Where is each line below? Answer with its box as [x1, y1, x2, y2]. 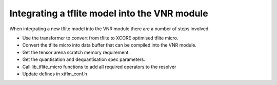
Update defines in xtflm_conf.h [22, 71, 87, 77]
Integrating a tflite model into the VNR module [9, 8, 208, 19]
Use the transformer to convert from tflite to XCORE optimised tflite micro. [22, 35, 179, 41]
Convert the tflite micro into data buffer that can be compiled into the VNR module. [22, 42, 197, 48]
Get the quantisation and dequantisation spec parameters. [22, 56, 146, 62]
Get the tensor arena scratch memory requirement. [22, 49, 130, 55]
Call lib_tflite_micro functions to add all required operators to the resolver [22, 63, 176, 70]
